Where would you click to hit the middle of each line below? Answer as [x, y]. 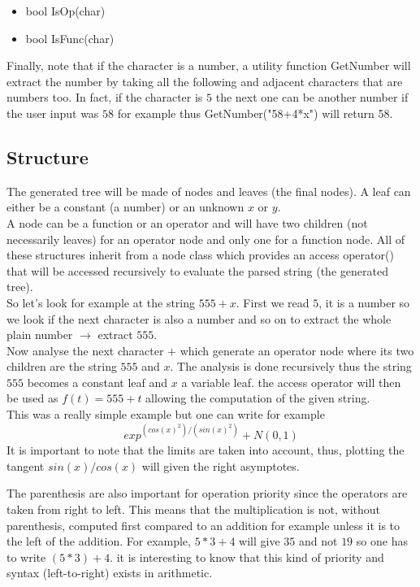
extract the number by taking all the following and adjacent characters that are [205, 81]
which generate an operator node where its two [297, 350]
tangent [26, 465]
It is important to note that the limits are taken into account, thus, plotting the [206, 450]
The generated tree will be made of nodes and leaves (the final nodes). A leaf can [209, 191]
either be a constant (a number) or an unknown [126, 207]
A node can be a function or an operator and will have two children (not [187, 222]
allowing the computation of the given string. [258, 398]
